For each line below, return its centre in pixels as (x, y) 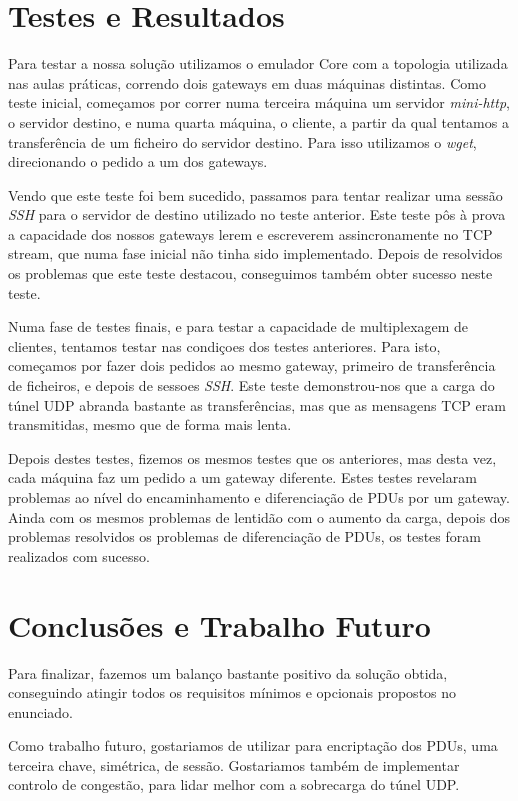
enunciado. (40, 711)
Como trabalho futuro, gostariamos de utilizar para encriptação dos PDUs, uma (253, 745)
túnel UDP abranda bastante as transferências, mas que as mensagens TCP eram (257, 404)
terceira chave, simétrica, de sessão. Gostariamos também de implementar (234, 764)
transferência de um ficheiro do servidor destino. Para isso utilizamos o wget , (242, 141)
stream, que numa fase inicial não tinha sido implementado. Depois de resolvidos (255, 253)
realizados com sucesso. (79, 555)
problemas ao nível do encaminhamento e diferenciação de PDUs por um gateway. (259, 497)
